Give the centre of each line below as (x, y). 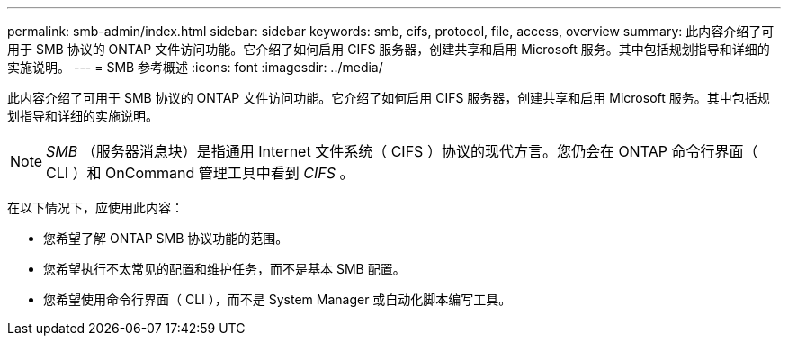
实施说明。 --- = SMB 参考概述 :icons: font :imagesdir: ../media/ (195, 67)
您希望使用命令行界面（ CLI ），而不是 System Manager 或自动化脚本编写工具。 (278, 299)
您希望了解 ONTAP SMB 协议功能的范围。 (166, 238)
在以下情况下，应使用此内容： (95, 208)
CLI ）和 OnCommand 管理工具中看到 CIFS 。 (200, 173)
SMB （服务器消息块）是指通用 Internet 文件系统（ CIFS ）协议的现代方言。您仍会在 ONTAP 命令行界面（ (402, 151)
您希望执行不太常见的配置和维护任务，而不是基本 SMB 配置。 (224, 269)
